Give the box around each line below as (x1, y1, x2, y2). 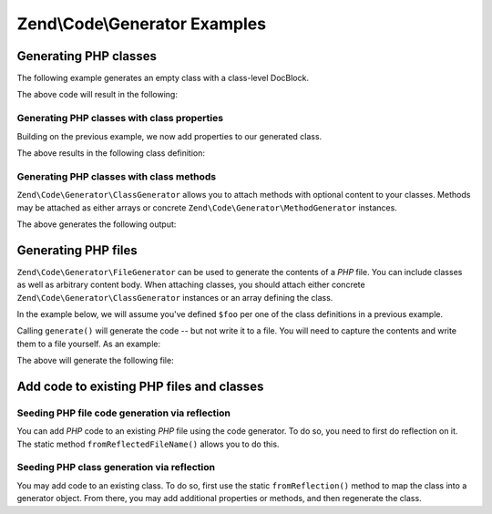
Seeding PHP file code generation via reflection (16, 406, 231, 419)
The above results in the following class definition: (16, 147, 205, 159)
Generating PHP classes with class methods (16, 170, 217, 182)
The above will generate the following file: (16, 355, 174, 366)
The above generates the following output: (16, 219, 177, 230)
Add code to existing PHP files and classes (16, 378, 264, 394)
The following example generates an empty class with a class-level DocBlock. (16, 73, 310, 84)
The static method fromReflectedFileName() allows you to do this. (16, 438, 280, 449)
